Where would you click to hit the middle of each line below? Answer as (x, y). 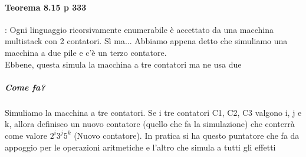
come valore (26, 135)
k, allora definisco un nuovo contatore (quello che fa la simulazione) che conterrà (150, 124)
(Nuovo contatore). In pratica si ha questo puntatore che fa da (187, 135)
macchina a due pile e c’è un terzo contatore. (86, 52)
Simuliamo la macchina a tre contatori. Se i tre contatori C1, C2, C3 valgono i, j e (153, 112)
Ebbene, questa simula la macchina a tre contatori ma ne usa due (123, 64)
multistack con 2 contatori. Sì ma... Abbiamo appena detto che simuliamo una (146, 41)
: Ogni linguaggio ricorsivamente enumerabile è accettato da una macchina (139, 29)
